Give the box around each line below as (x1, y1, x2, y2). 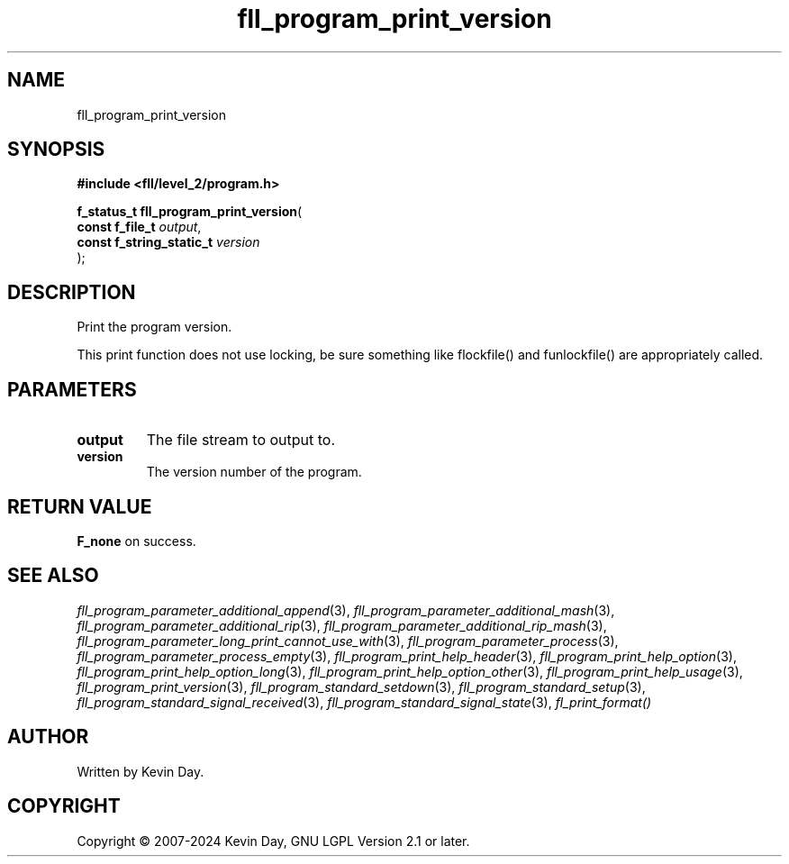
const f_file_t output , (77, 219, 202, 235)
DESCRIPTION (7, 280, 136, 304)
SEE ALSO (7, 564, 99, 587)
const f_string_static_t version (77, 234, 260, 250)
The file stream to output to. (146, 431, 336, 450)
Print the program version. (77, 319, 232, 335)
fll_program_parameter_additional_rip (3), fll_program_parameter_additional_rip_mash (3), (77, 617, 607, 633)
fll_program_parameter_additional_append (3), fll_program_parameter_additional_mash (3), (77, 602, 615, 618)
